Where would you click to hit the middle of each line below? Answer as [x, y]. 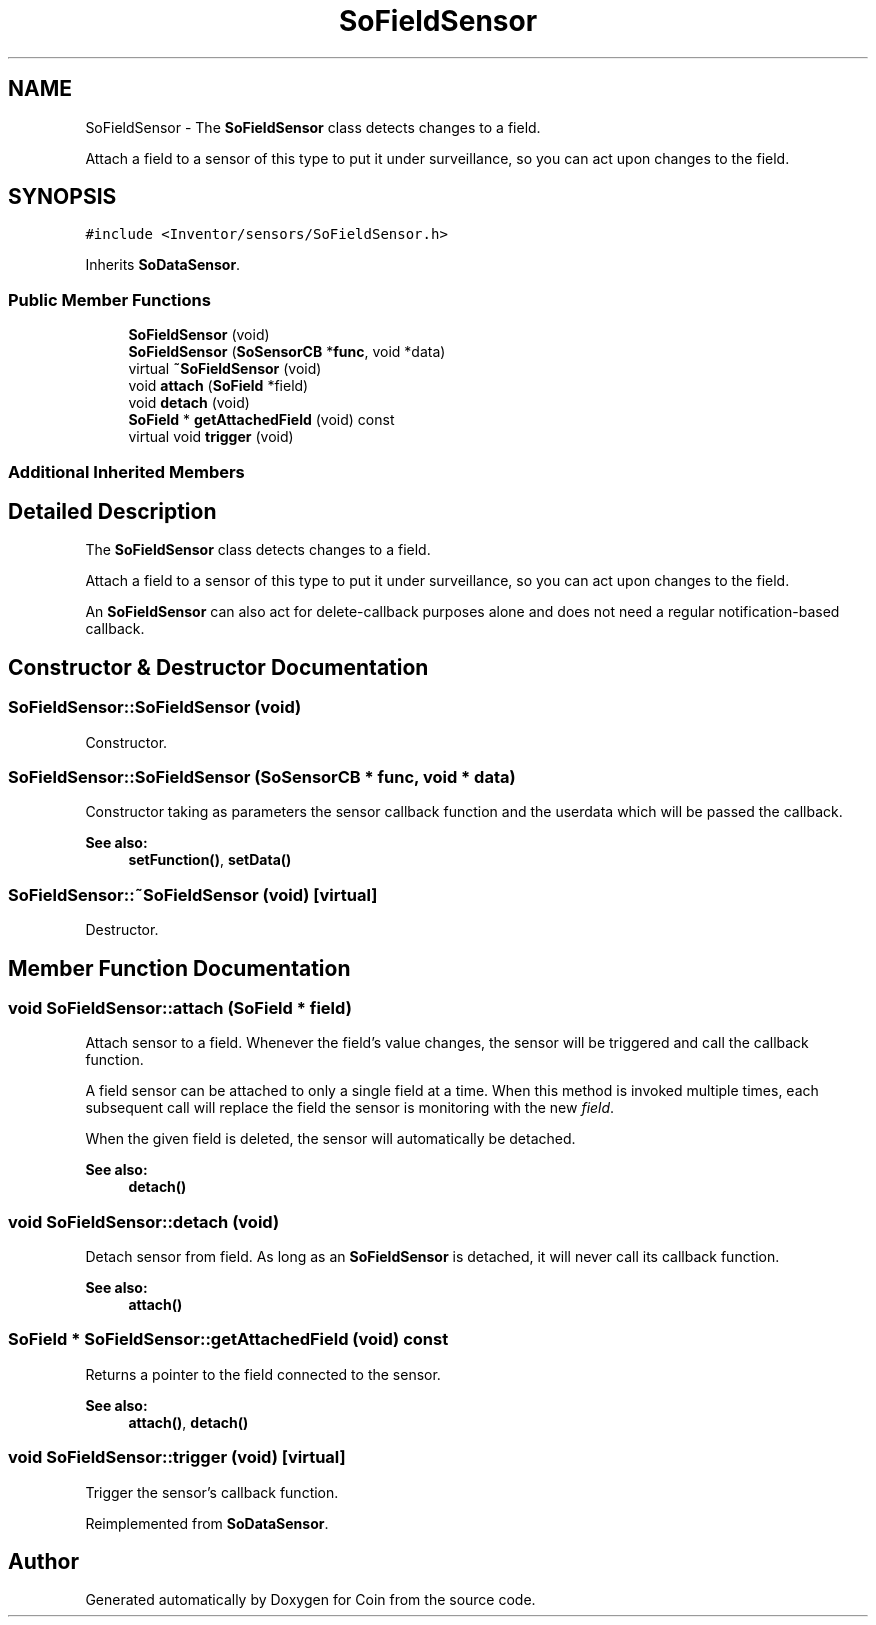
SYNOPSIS [62, 197]
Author [43, 1562]
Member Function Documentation [179, 968]
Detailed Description [112, 511]
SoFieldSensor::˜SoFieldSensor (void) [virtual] [193, 894]
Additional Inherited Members [126, 471]
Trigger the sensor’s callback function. [212, 1492]
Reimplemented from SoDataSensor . [207, 1523]
